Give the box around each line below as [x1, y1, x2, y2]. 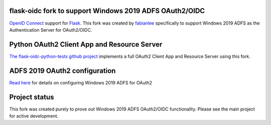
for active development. [9, 113, 59, 119]
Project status [9, 93, 55, 101]
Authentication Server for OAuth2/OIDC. [9, 27, 92, 33]
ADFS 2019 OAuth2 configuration [9, 66, 116, 75]
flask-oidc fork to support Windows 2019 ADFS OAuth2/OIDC [9, 7, 205, 15]
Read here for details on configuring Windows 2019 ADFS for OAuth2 [9, 79, 153, 85]
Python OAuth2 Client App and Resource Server [9, 40, 163, 49]
